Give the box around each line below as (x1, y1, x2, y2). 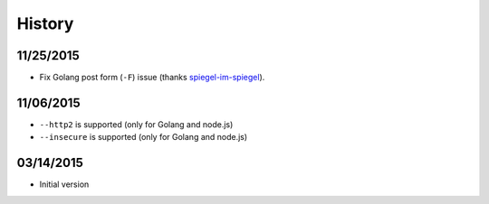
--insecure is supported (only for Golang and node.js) (39, 132, 248, 143)
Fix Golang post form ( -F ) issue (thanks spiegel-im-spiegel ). (39, 72, 265, 83)
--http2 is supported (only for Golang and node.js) (39, 118, 234, 130)
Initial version (39, 179, 90, 190)
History (16, 14, 74, 33)
